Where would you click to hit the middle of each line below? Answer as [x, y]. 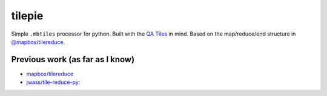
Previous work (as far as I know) [73, 59]
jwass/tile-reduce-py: [53, 82]
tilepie [27, 16]
